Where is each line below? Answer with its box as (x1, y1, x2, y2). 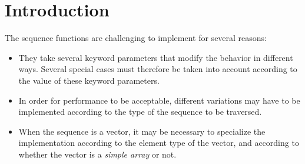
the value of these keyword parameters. (18, 74, 160, 86)
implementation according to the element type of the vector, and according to (18, 136, 299, 149)
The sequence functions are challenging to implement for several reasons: (5, 32, 267, 44)
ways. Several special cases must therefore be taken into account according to (18, 63, 297, 75)
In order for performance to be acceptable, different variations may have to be (18, 94, 300, 106)
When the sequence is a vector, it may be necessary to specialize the (18, 125, 266, 137)
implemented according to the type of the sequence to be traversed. (18, 105, 262, 118)
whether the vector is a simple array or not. (18, 148, 177, 160)
